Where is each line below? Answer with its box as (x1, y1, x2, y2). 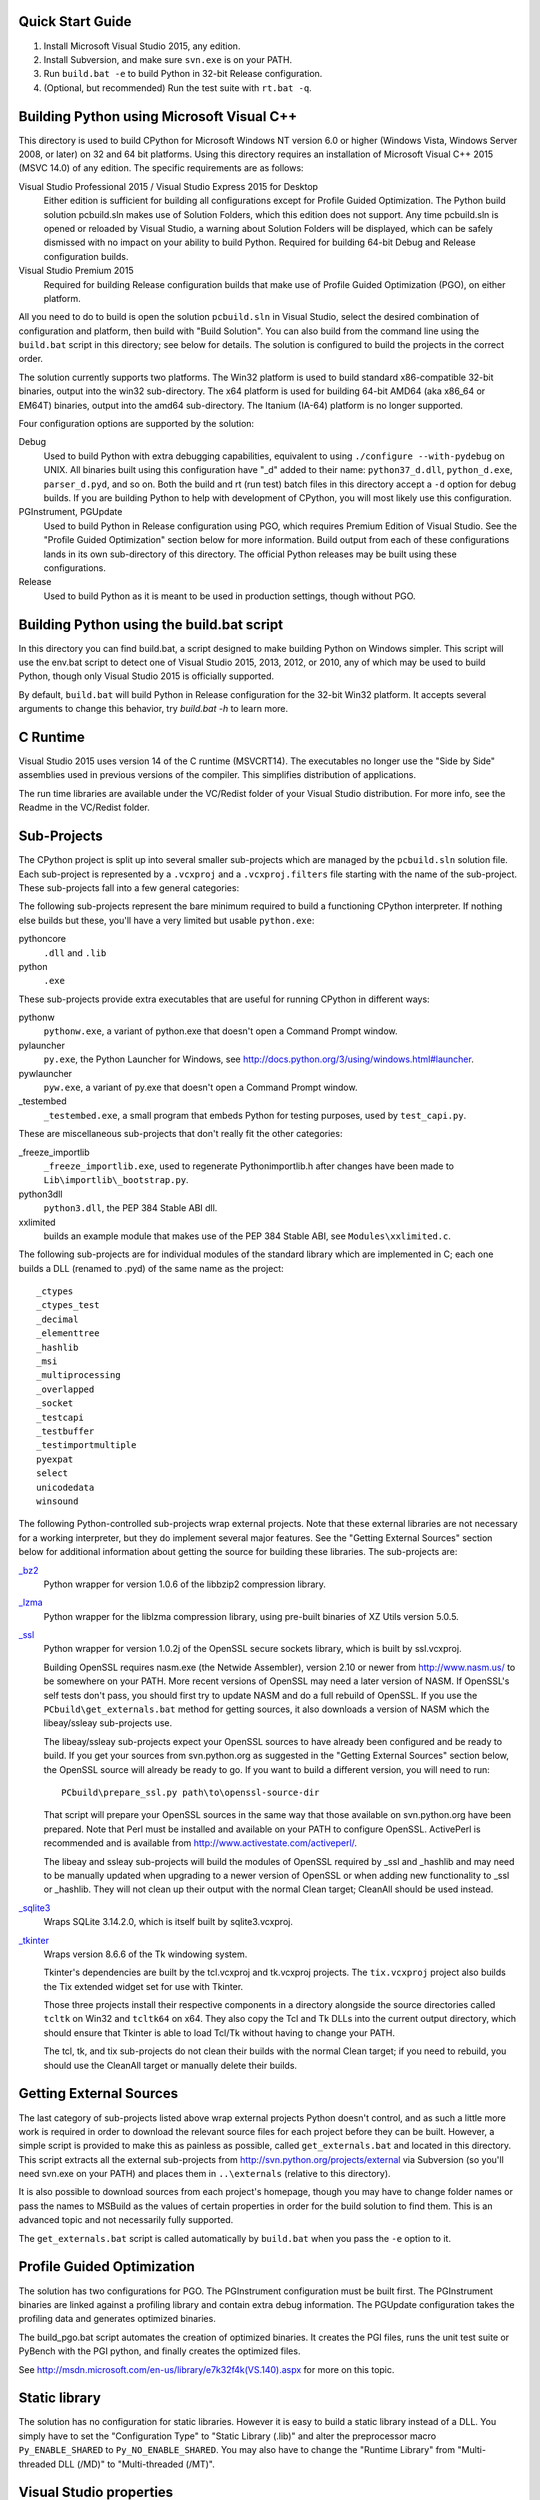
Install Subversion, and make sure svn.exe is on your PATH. (43, 53, 293, 65)
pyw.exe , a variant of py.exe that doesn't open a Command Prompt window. (43, 1081, 358, 1094)
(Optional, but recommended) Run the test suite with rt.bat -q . (43, 81, 312, 94)
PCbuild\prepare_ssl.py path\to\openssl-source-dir (61, 1786, 320, 1798)
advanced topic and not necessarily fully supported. (18, 2214, 234, 2226)
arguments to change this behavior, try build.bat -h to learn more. (18, 703, 289, 715)
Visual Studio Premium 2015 (18, 265, 134, 277)
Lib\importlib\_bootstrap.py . (43, 1174, 189, 1186)
